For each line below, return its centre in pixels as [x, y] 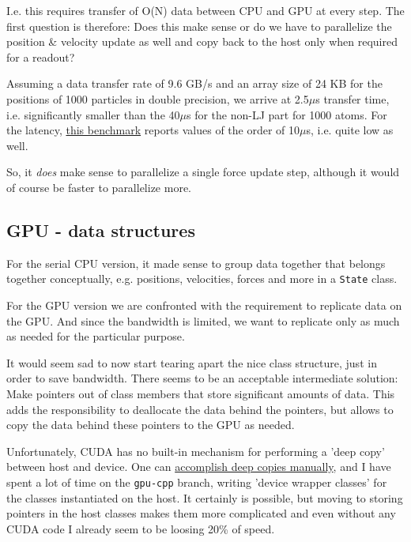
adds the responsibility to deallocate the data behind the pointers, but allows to [200, 409]
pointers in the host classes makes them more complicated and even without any [201, 513]
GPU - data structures [101, 230]
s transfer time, [353, 98]
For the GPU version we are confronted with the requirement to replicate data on [204, 305]
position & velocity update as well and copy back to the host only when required [202, 41]
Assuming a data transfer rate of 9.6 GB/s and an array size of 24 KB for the [194, 83]
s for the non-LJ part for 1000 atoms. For [287, 114]
